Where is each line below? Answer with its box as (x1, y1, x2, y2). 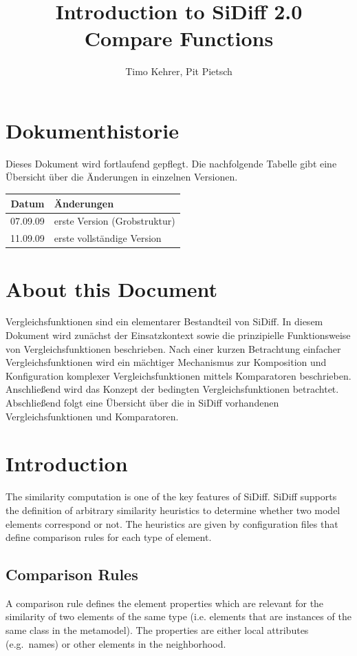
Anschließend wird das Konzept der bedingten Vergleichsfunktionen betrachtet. (6, 382, 339, 396)
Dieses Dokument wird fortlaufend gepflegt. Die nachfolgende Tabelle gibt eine (6, 156, 337, 170)
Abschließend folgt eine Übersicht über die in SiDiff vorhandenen (6, 396, 279, 409)
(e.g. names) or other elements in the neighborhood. (6, 636, 226, 650)
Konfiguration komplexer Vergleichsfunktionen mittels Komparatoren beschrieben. (6, 368, 351, 382)
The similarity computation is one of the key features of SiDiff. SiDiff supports (6, 489, 337, 504)
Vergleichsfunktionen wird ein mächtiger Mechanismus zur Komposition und (6, 355, 327, 369)
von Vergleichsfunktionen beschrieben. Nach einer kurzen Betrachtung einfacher (6, 341, 341, 356)
